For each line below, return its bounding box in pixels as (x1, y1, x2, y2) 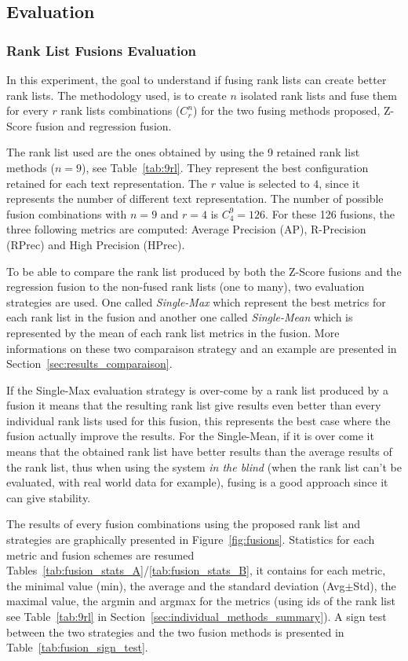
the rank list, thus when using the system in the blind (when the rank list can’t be (6, 458, 402, 475)
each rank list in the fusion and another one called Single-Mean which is (6, 309, 353, 325)
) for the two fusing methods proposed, (193, 102, 381, 119)
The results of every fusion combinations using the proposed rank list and (6, 516, 361, 532)
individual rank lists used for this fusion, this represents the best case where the (6, 412, 391, 428)
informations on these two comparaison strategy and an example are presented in (6, 340, 397, 356)
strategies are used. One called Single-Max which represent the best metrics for (6, 293, 386, 310)
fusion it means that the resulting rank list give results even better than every (6, 397, 381, 413)
